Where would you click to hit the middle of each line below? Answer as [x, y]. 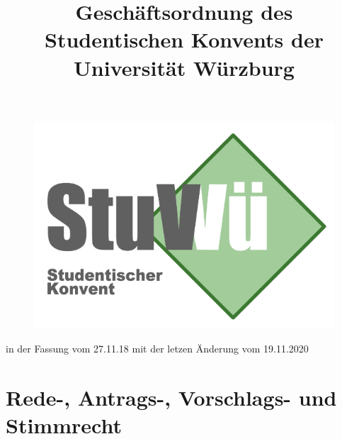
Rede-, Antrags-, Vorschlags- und [171, 398]
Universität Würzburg [184, 67]
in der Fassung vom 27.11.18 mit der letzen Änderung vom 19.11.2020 [157, 349]
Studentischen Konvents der [184, 39]
